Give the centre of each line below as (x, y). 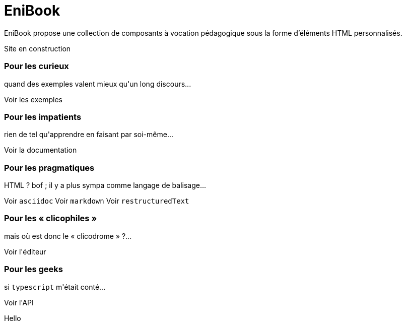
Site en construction (38, 48)
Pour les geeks (33, 269)
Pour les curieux (37, 66)
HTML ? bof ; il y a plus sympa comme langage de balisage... (105, 185)
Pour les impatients (43, 117)
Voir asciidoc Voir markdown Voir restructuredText (97, 201)
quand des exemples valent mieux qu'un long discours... (98, 84)
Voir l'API (19, 302)
